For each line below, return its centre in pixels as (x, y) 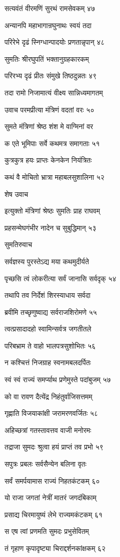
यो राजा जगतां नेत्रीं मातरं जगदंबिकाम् (50, 497)
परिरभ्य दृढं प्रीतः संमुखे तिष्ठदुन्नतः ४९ (51, 76)
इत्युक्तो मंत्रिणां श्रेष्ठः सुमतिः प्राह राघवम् (52, 211)
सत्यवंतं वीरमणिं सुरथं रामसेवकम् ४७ (50, 8)
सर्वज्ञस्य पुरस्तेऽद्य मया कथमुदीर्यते (47, 261)
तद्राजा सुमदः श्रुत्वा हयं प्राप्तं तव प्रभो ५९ (54, 447)
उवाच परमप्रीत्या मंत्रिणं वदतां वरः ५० (49, 109)
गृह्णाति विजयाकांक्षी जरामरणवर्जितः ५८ (51, 413)
